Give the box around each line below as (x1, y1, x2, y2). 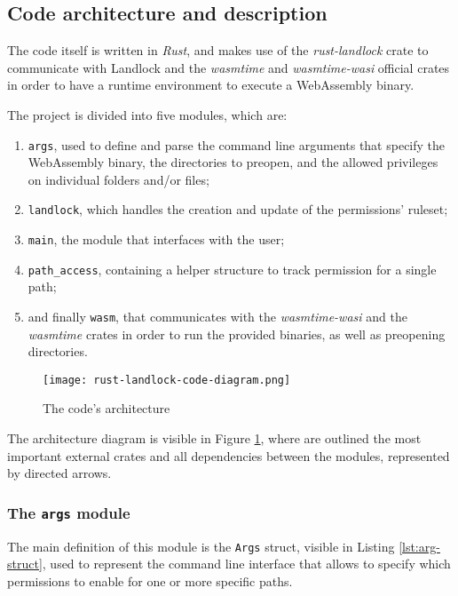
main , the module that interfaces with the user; (28, 230, 285, 249)
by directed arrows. (7, 464, 112, 482)
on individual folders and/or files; (28, 170, 209, 188)
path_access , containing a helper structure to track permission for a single (28, 259, 437, 278)
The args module (7, 501, 130, 523)
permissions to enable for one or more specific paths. (7, 571, 293, 590)
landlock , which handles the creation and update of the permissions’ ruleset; (28, 200, 448, 219)
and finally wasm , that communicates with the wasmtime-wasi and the (28, 306, 407, 325)
